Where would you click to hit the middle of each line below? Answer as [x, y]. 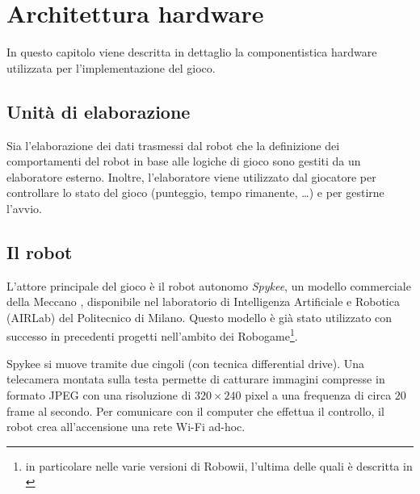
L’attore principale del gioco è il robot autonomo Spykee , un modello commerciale [209, 285]
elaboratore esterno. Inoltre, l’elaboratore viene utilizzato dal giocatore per [191, 176]
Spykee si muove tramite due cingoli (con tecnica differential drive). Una [186, 363]
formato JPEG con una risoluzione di [99, 394]
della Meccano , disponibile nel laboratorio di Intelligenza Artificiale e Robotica [203, 301]
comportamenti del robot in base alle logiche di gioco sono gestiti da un [184, 161]
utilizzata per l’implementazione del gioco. [111, 67]
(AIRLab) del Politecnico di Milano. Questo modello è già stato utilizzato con [199, 317]
